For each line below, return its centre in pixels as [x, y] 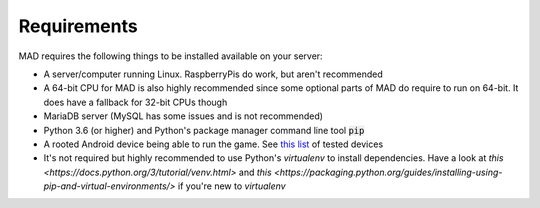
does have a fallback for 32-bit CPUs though [135, 102]
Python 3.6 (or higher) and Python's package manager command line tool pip [204, 130]
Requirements [78, 26]
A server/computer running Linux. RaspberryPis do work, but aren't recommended [213, 74]
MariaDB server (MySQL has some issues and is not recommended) [183, 116]
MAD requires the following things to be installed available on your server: [171, 56]
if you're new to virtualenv [231, 186]
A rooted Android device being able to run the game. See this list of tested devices [213, 144]
